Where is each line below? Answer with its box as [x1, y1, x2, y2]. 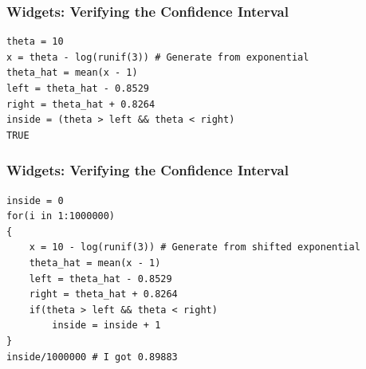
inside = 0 [6, 194, 64, 206]
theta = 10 [6, 36, 64, 48]
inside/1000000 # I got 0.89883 [6, 351, 178, 363]
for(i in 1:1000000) [6, 210, 116, 222]
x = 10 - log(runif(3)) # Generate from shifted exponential [29, 241, 360, 253]
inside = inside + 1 [52, 320, 161, 332]
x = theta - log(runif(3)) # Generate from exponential [6, 51, 309, 63]
